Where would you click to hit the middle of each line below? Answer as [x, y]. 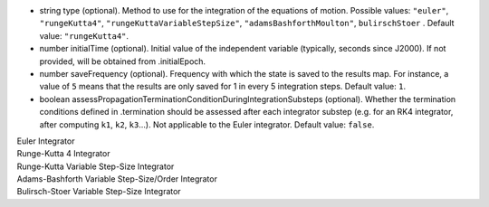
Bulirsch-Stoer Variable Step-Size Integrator [99, 192]
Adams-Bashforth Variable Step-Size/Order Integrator [117, 179]
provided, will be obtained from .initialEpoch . [123, 61]
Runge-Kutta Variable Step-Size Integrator [96, 166]
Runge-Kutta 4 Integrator [63, 154]
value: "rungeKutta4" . [84, 35]
